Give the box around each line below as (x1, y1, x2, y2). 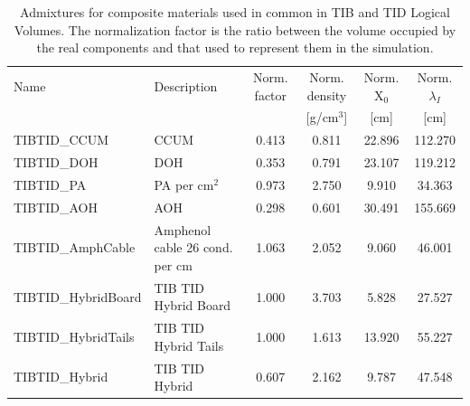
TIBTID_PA (14, 175, 87, 194)
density (306, 85, 347, 104)
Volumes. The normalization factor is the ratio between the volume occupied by (14, 20, 456, 39)
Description (154, 76, 218, 95)
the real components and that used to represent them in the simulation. (36, 38, 434, 57)
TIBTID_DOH (14, 153, 99, 172)
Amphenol (154, 220, 211, 239)
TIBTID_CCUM (14, 130, 108, 149)
